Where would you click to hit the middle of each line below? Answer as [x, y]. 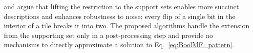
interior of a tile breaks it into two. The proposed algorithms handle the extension [127, 26]
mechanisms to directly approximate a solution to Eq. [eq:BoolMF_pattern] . [119, 44]
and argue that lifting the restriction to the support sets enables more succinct [122, 6]
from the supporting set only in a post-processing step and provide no [109, 35]
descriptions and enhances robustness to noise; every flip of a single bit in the [120, 16]
